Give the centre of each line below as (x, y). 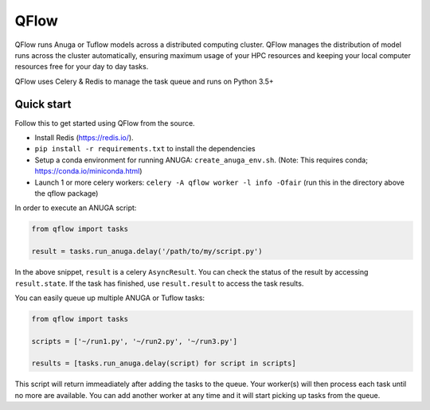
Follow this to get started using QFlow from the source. (105, 123)
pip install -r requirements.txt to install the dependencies (145, 149)
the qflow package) (66, 193)
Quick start (43, 104)
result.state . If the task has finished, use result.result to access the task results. (159, 283)
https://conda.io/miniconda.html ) (88, 171)
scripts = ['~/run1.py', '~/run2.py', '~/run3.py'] (135, 341)
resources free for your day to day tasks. (82, 67)
